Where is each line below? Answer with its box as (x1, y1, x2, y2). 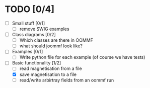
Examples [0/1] (12, 49, 43, 55)
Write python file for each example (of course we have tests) (19, 54, 145, 60)
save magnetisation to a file (19, 71, 77, 77)
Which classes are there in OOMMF (19, 37, 94, 43)
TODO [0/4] (5, 4, 55, 15)
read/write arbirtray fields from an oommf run (19, 77, 114, 83)
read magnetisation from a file (19, 65, 82, 71)
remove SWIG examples (19, 26, 69, 32)
